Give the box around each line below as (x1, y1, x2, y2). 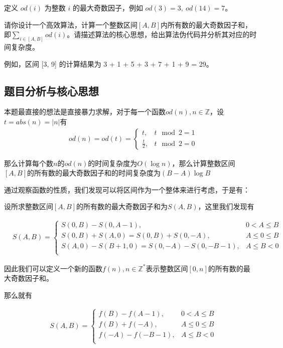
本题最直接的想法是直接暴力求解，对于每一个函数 (4, 106, 166, 117)
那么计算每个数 (4, 157, 53, 168)
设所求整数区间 (4, 201, 53, 212)
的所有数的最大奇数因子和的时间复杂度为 (27, 167, 161, 178)
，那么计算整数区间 (172, 157, 235, 168)
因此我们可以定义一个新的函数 (4, 263, 102, 273)
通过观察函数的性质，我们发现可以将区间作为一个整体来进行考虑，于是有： (4, 184, 250, 195)
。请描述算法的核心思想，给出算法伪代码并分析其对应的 (67, 29, 250, 40)
